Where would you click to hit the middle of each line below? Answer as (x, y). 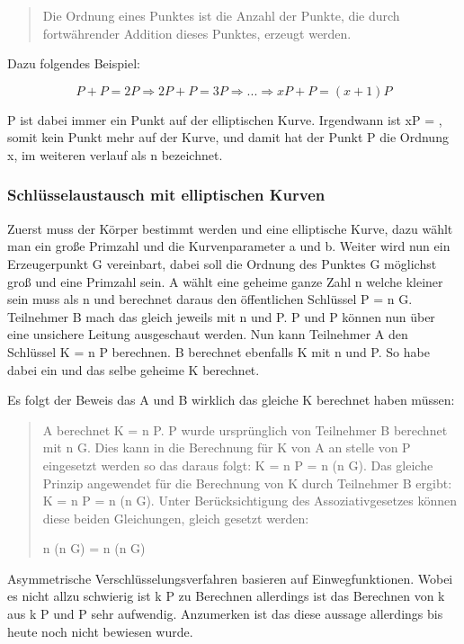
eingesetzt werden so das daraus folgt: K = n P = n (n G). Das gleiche (238, 465)
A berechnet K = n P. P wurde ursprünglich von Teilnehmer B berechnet (245, 429)
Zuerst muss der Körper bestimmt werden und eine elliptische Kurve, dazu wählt (230, 228)
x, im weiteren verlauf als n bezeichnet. (115, 154)
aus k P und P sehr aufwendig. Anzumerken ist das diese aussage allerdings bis (225, 614)
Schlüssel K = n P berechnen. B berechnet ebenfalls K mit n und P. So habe (219, 351)
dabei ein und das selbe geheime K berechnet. (134, 369)
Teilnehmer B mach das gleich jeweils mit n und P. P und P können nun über (221, 316)
